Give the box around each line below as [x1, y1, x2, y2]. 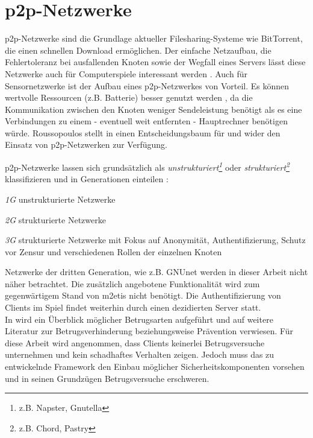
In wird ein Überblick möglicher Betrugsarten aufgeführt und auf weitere [5, 313, 273, 325]
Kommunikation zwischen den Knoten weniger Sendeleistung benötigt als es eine [5, 103, 302, 115]
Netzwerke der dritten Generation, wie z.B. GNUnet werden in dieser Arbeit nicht [5, 265, 308, 278]
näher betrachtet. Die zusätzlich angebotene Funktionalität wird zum [5, 277, 260, 290]
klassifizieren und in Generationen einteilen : [5, 173, 169, 185]
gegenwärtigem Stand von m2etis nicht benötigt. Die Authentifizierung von [5, 289, 281, 302]
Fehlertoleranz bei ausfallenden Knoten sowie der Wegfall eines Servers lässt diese [5, 56, 306, 68]
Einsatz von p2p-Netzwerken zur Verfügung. [5, 138, 167, 151]
